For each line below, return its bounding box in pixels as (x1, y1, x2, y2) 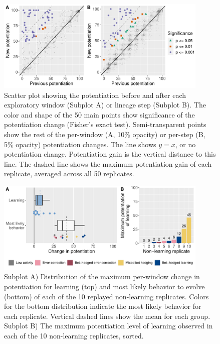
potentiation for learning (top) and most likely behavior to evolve (4, 281, 205, 291)
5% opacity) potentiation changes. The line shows (4, 139, 156, 149)
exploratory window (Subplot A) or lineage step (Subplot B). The (4, 99, 206, 110)
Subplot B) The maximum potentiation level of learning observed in (4, 320, 213, 331)
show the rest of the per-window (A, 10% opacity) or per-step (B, (4, 129, 205, 139)
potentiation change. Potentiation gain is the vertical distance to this (4, 149, 216, 159)
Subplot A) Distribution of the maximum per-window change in (4, 271, 200, 282)
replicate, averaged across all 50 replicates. (4, 168, 134, 179)
